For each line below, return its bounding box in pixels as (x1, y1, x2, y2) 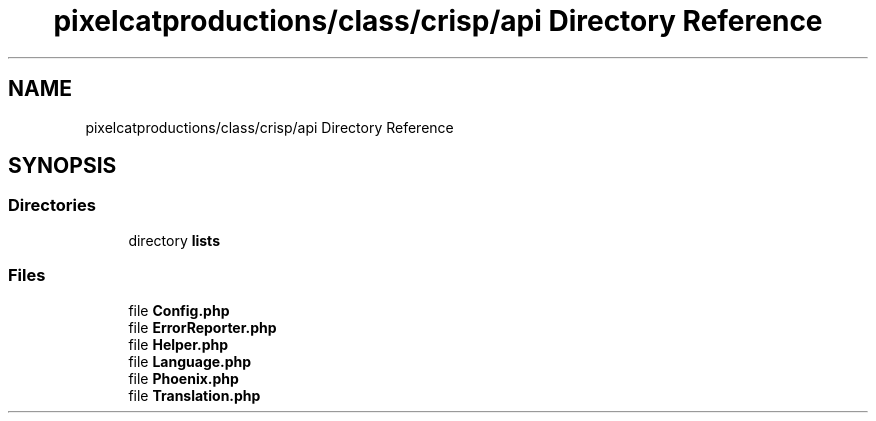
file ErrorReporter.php (128, 318, 277, 336)
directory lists (128, 231, 220, 249)
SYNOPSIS (8, 153, 117, 179)
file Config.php (128, 301, 230, 319)
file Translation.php (128, 386, 261, 404)
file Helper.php (128, 335, 229, 353)
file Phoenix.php (128, 369, 239, 387)
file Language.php (128, 352, 252, 370)
